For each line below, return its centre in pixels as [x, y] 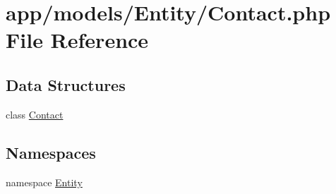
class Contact [35, 114]
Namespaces [51, 152]
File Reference [77, 40]
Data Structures [66, 84]
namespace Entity [44, 182]
